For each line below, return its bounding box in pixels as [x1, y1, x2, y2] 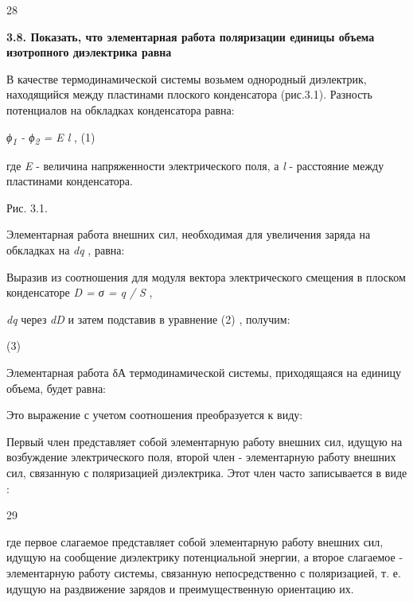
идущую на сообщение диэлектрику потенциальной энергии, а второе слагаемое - [6, 549, 403, 565]
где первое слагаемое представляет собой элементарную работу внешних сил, [6, 533, 384, 550]
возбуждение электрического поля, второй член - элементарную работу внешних [6, 449, 396, 465]
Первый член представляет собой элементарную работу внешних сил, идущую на [6, 433, 403, 449]
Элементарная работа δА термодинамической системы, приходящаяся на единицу [6, 364, 402, 381]
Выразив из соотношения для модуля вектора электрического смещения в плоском [6, 268, 406, 285]
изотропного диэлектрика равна [6, 44, 172, 60]
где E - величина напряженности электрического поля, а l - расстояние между [6, 157, 384, 173]
